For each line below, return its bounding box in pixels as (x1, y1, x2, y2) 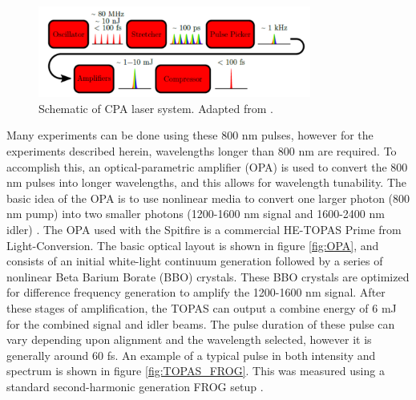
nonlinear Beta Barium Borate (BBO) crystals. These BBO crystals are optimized (6, 268, 410, 285)
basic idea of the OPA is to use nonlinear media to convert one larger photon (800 (6, 189, 410, 206)
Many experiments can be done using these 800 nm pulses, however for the (6, 127, 374, 143)
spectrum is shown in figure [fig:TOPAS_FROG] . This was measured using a (6, 362, 385, 379)
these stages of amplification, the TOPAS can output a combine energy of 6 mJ (6, 300, 397, 317)
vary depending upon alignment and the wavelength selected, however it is (6, 331, 372, 348)
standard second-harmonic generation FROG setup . (6, 378, 264, 394)
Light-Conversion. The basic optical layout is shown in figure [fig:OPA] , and (6, 236, 379, 253)
